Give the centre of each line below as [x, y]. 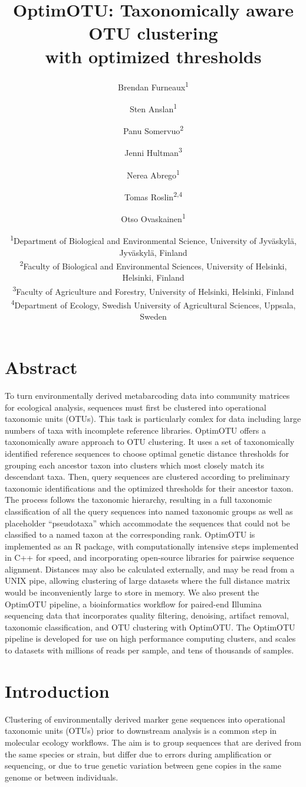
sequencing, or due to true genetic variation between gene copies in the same [143, 765]
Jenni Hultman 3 [153, 152]
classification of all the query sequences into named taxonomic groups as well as [149, 511]
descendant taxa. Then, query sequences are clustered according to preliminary [147, 477]
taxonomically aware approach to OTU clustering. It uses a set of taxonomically [150, 442]
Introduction [57, 690]
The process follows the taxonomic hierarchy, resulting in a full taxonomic [139, 500]
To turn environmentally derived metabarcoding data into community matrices [147, 395]
